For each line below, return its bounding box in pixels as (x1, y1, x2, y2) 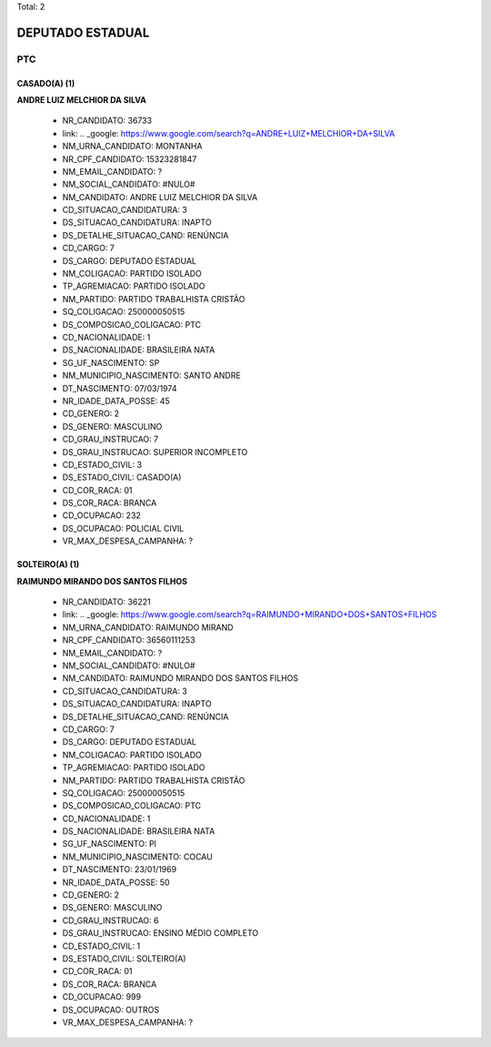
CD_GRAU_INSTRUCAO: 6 (62, 915, 159, 926)
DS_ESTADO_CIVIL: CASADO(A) (62, 472, 182, 483)
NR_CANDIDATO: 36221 (62, 596, 151, 607)
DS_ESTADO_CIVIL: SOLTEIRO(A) (62, 952, 186, 964)
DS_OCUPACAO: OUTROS (62, 1004, 160, 1015)
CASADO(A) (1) (16, 77, 75, 88)
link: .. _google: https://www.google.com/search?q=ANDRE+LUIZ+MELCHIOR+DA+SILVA (62, 127, 396, 138)
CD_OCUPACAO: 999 (62, 991, 141, 1002)
